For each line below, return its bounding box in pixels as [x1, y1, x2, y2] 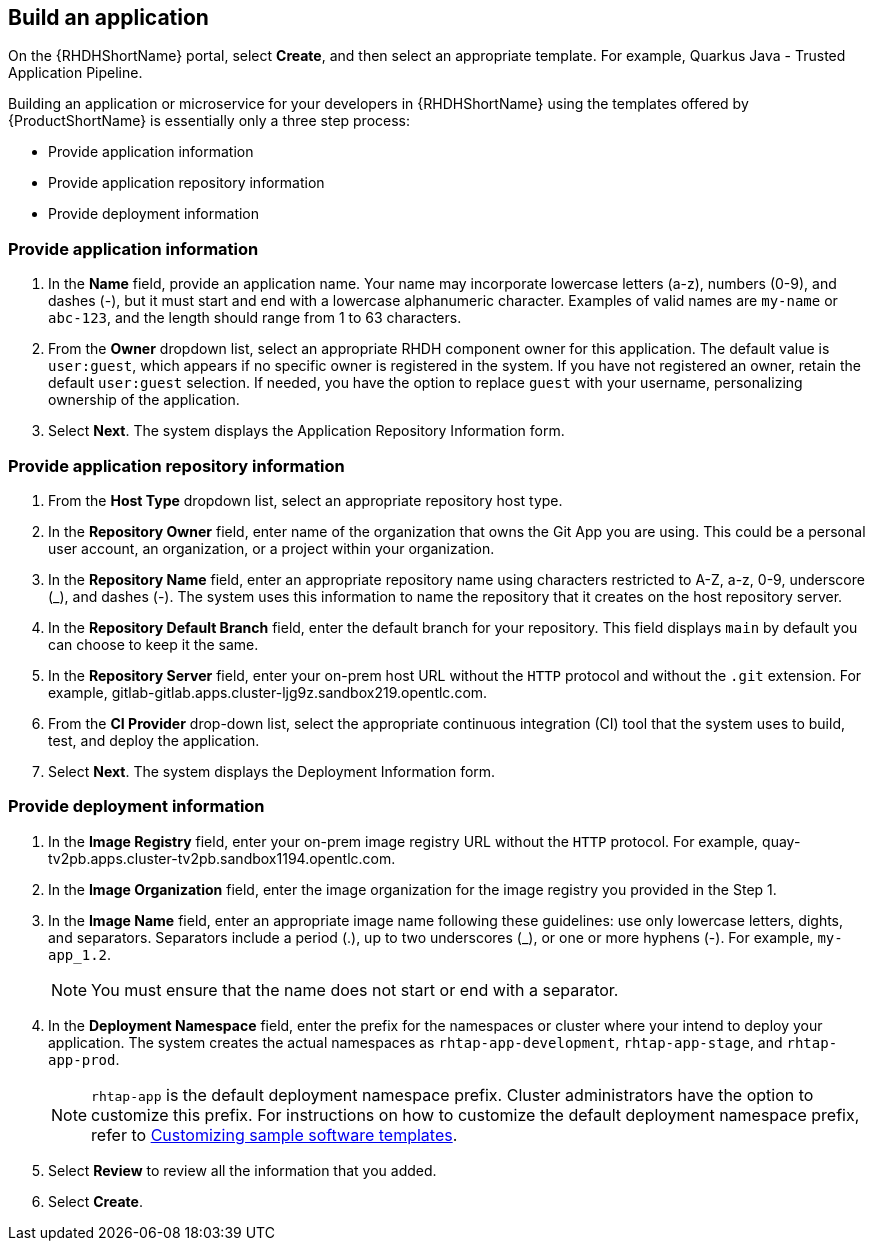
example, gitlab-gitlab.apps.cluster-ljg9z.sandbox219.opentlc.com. [48, 683, 488, 701]
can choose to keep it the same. [48, 635, 259, 653]
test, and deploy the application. [48, 731, 260, 749]
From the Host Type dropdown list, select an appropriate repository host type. [48, 491, 563, 509]
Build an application [8, 5, 209, 30]
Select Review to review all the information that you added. [48, 1161, 437, 1179]
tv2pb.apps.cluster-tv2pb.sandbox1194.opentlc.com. [48, 849, 396, 867]
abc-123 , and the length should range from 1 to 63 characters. [48, 309, 462, 327]
